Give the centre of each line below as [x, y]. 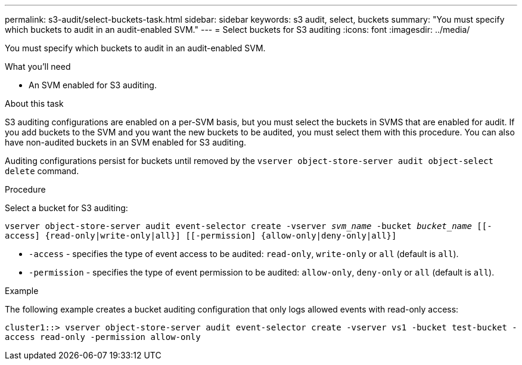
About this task [34, 103]
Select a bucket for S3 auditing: [66, 208]
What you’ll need [38, 66]
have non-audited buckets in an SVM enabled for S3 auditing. [126, 142]
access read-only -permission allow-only [103, 337]
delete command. [42, 171]
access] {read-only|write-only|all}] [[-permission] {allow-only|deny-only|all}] [201, 236]
